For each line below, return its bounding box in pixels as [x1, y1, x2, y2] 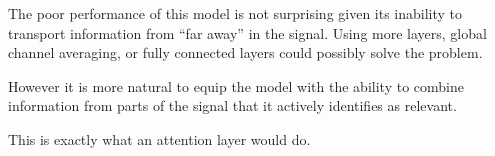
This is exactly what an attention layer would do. [8, 128, 311, 149]
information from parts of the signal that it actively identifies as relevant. [8, 95, 457, 116]
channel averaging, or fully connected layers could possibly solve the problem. [8, 42, 483, 63]
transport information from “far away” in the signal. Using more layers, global [8, 22, 487, 43]
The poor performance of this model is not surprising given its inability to [8, 3, 463, 23]
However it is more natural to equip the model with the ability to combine [8, 75, 464, 96]
